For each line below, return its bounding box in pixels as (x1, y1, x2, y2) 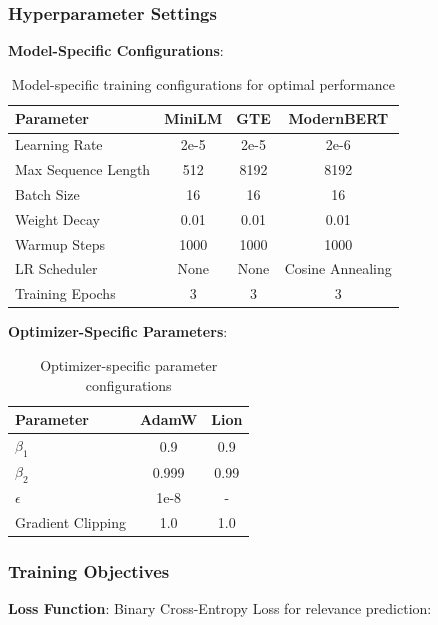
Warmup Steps (15, 233, 105, 254)
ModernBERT (288, 108, 389, 129)
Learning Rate (15, 134, 103, 155)
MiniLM (164, 108, 223, 129)
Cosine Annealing (284, 258, 392, 279)
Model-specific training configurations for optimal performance (11, 73, 395, 94)
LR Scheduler (15, 258, 98, 279)
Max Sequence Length (15, 159, 151, 180)
